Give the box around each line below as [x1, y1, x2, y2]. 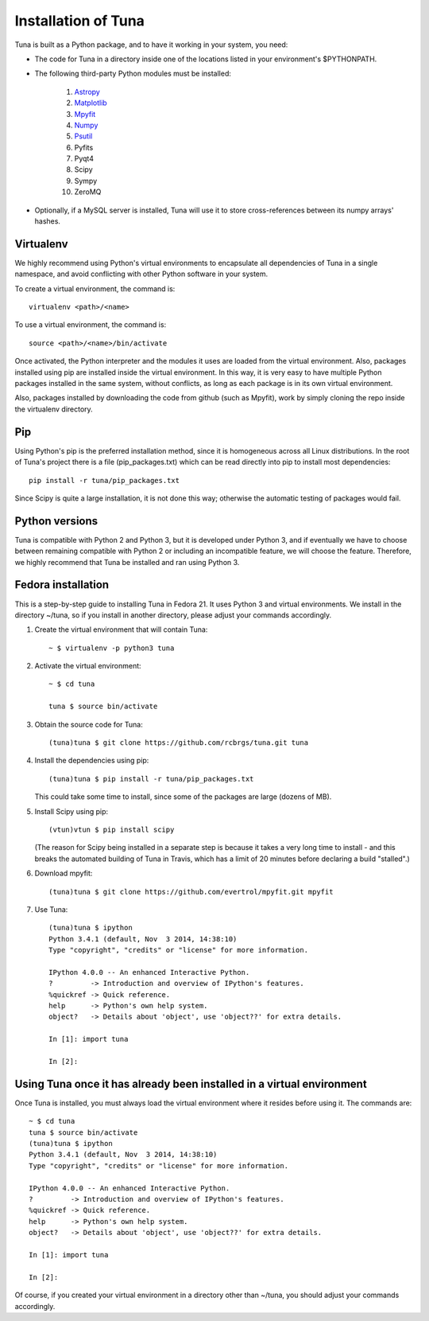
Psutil [74, 131, 93, 141]
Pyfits [74, 142, 94, 152]
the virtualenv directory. [14, 404, 93, 414]
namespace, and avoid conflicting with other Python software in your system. [14, 269, 269, 279]
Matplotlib [74, 98, 107, 107]
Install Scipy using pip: [34, 806, 109, 816]
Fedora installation [14, 578, 110, 592]
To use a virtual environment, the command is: [14, 320, 167, 329]
